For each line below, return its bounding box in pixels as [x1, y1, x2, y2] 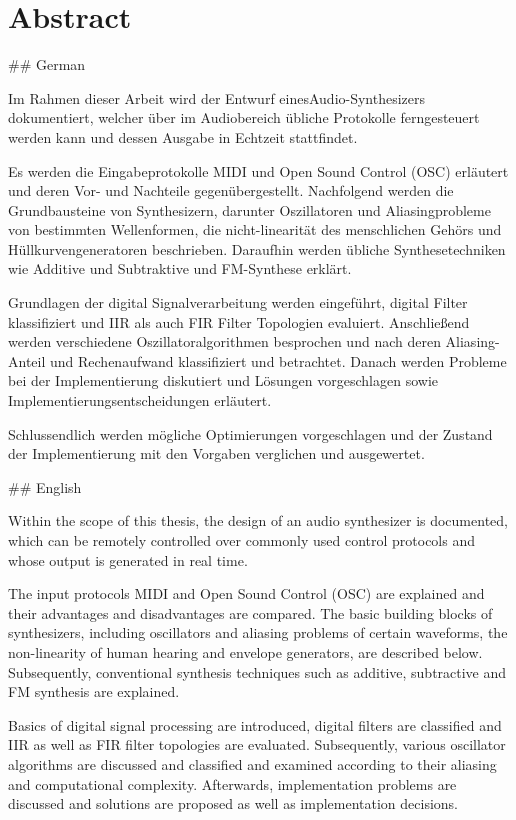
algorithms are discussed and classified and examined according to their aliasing [8, 753, 497, 774]
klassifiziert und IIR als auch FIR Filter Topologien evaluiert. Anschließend [8, 311, 470, 332]
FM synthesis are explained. [8, 681, 180, 702]
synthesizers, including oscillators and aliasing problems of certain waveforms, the [8, 622, 508, 643]
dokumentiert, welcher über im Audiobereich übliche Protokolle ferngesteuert [8, 107, 480, 128]
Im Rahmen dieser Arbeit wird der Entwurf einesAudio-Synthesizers [8, 87, 426, 108]
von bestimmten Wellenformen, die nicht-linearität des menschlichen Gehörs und [8, 219, 502, 240]
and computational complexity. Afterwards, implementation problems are [8, 773, 457, 794]
